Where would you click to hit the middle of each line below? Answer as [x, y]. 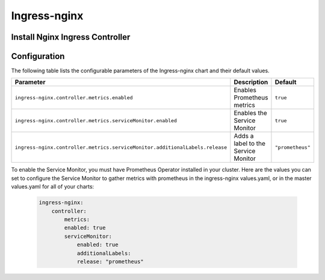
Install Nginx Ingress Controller [71, 37]
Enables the [250, 113]
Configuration [38, 56]
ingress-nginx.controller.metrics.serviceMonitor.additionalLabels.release [121, 147]
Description [251, 82]
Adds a [244, 136]
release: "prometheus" [110, 261]
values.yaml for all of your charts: [53, 187]
